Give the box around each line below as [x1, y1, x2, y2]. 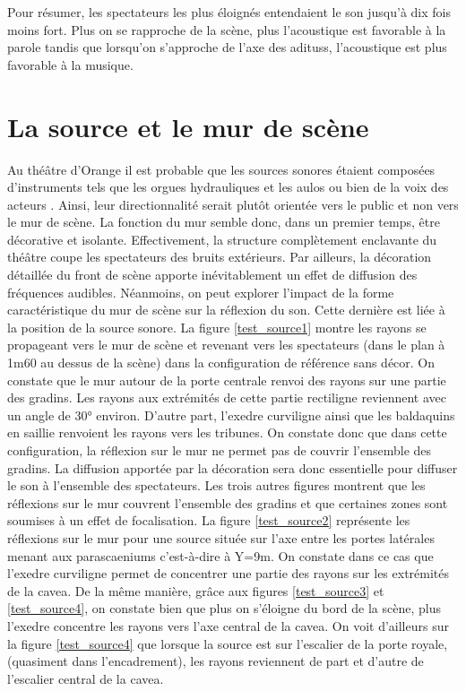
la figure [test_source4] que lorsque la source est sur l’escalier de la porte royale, [7, 634, 448, 652]
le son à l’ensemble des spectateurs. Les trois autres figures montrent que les [7, 476, 426, 495]
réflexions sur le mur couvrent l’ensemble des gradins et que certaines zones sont [7, 493, 448, 512]
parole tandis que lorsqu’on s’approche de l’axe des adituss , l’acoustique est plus [7, 38, 447, 56]
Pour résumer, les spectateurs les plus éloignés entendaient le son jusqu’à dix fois [7, 3, 451, 21]
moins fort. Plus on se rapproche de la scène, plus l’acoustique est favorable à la [7, 20, 446, 39]
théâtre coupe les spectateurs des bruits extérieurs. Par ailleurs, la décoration [7, 247, 432, 266]
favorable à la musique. [7, 55, 134, 73]
